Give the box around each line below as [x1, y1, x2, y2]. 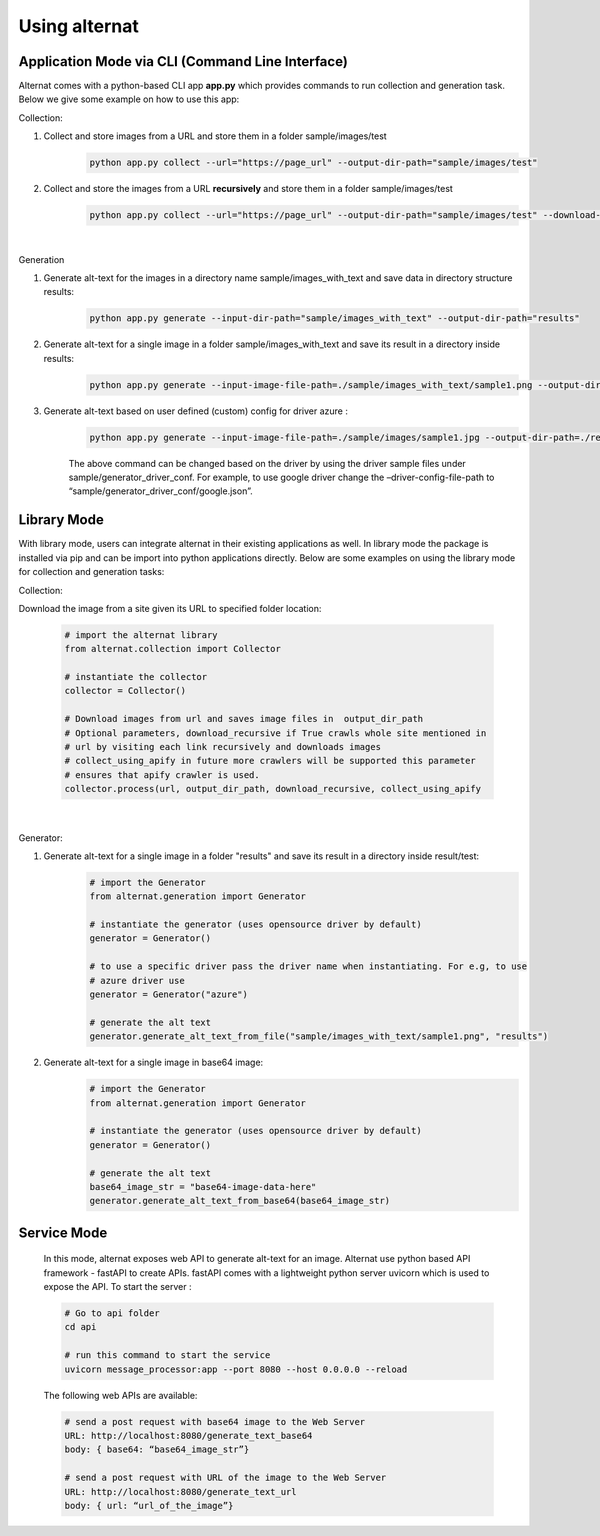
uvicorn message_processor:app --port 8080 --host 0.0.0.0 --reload [64, 1363, 408, 1375]
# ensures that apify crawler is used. [64, 769, 260, 780]
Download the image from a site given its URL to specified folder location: [18, 602, 322, 614]
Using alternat [18, 15, 139, 37]
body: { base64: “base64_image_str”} [64, 1444, 250, 1455]
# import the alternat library [64, 629, 219, 640]
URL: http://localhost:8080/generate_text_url [64, 1486, 297, 1497]
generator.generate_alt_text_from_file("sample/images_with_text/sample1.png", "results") [89, 1031, 549, 1042]
